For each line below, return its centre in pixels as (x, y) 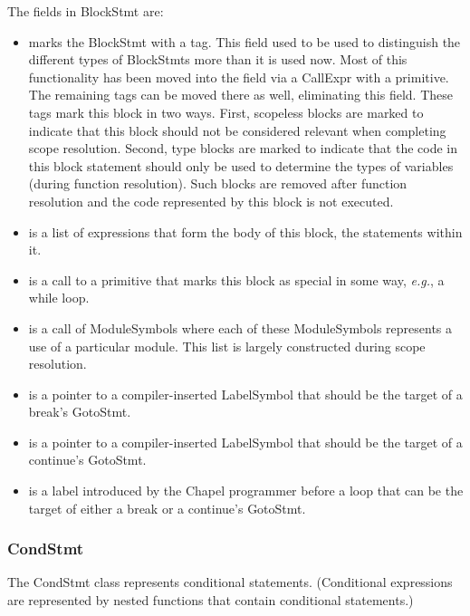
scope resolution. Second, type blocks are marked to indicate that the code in (243, 148)
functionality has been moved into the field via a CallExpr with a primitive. (239, 77)
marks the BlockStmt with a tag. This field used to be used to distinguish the (245, 41)
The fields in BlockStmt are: (86, 11)
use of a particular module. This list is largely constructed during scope (227, 346)
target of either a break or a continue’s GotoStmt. (167, 508)
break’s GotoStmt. (80, 412)
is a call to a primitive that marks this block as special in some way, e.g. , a (236, 279)
